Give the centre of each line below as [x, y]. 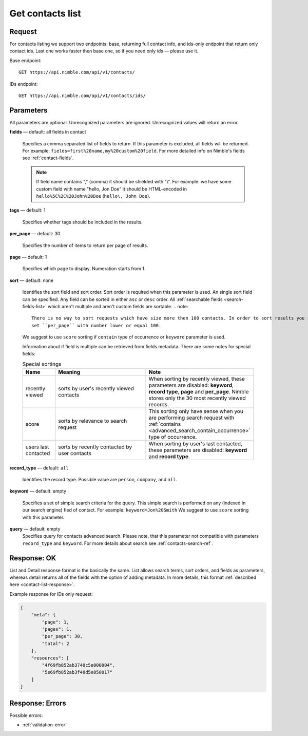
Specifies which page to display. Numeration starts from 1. [84, 269]
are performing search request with [191, 418]
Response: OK [33, 558]
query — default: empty [35, 529]
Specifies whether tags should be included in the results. [83, 222]
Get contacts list [45, 13]
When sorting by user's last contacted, [195, 443]
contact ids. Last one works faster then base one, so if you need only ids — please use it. [104, 51]
